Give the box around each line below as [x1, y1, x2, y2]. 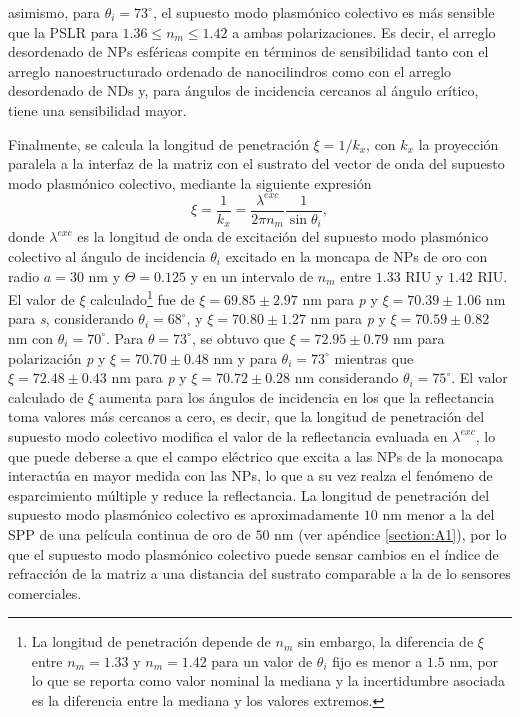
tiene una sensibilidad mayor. [8, 99, 187, 120]
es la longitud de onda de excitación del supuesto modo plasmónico [77, 226, 489, 247]
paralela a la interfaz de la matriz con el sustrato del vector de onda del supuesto [8, 153, 505, 174]
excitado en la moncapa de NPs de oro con [225, 245, 488, 266]
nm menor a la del [382, 504, 495, 525]
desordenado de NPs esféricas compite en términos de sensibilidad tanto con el [8, 41, 489, 62]
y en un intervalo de [190, 265, 314, 286]
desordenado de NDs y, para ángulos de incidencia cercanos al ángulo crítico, [8, 80, 479, 101]
